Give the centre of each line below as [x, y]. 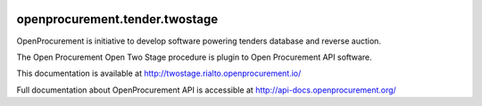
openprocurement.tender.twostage [117, 19]
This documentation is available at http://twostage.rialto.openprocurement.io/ [159, 73]
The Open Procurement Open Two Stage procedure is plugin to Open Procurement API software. [194, 57]
